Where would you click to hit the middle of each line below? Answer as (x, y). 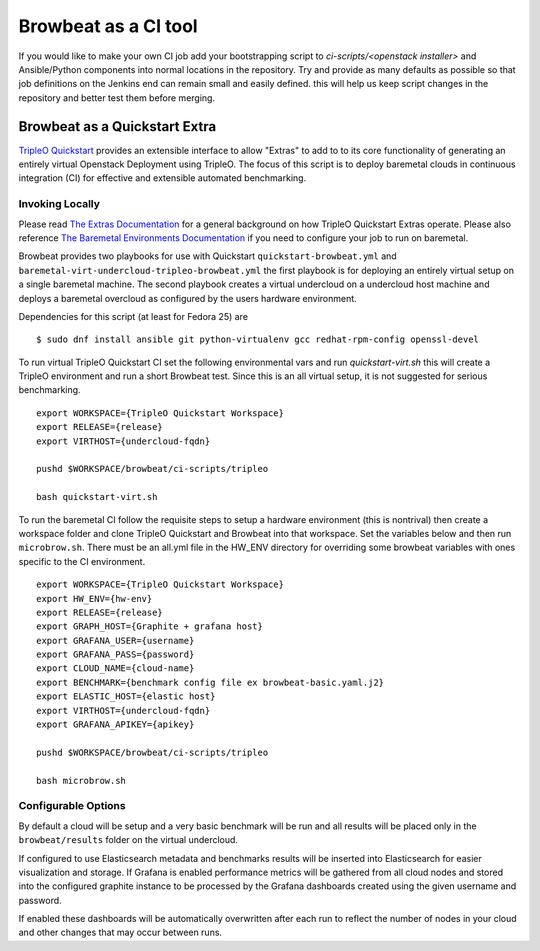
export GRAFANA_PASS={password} (115, 654)
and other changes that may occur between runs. (120, 932)
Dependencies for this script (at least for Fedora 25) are (133, 316)
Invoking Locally (59, 204)
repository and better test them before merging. (116, 97)
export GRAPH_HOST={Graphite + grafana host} (150, 626)
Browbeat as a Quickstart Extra (117, 126)
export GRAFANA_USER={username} (115, 640)
